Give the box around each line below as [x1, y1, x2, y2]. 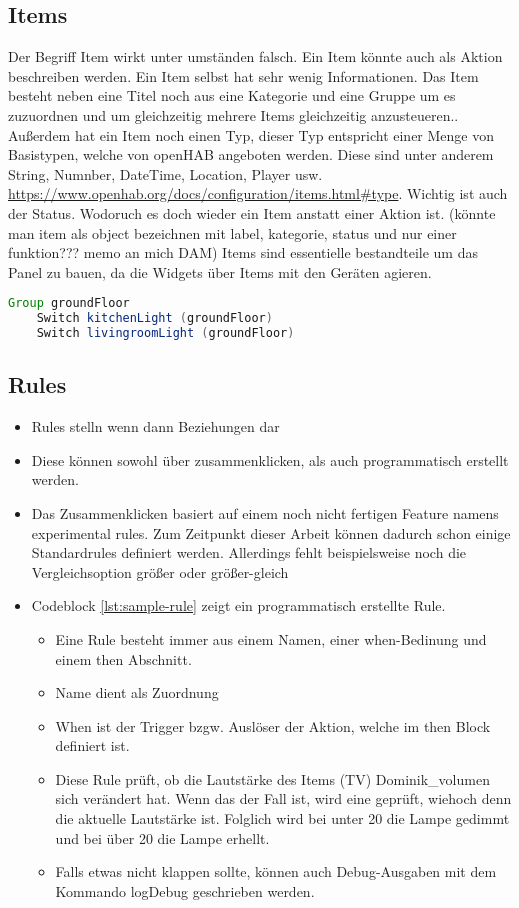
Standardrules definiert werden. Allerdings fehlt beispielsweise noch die [31, 542, 467, 563]
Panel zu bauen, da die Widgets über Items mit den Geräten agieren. [8, 261, 432, 282]
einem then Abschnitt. [55, 648, 192, 669]
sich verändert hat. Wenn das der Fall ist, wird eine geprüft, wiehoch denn [55, 788, 512, 809]
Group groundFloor [8, 296, 130, 311]
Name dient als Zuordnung [55, 682, 219, 703]
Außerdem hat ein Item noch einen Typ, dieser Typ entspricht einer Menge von [8, 124, 494, 145]
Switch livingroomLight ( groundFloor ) [36, 326, 295, 341]
